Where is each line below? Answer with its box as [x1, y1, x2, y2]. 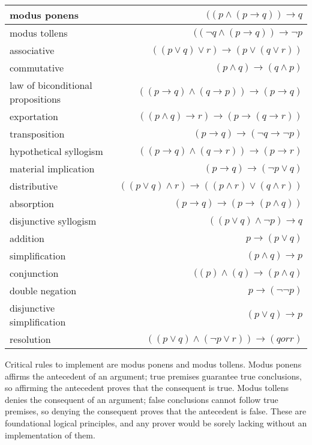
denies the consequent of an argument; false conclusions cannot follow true [5, 393, 278, 405]
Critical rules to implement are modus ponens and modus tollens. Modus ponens [5, 358, 302, 370]
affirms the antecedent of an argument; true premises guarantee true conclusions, [5, 369, 302, 382]
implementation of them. [5, 428, 95, 441]
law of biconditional [10, 78, 92, 92]
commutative [10, 61, 64, 74]
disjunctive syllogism [10, 214, 97, 228]
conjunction [10, 266, 59, 280]
